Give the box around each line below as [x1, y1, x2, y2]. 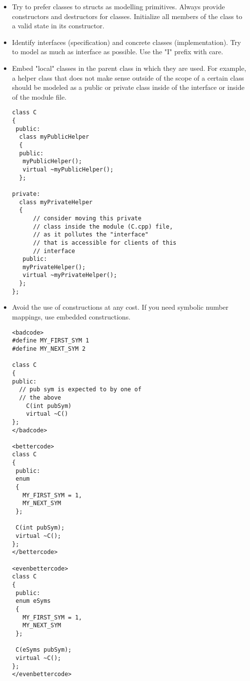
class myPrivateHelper [19, 198, 93, 206]
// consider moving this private [33, 214, 142, 222]
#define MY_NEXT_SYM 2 [12, 345, 86, 352]
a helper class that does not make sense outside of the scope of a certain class [12, 72, 244, 83]
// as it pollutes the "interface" [33, 231, 148, 238]
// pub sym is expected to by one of [19, 386, 142, 393]
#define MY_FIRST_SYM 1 [12, 337, 89, 344]
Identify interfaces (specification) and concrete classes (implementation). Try [12, 37, 241, 47]
